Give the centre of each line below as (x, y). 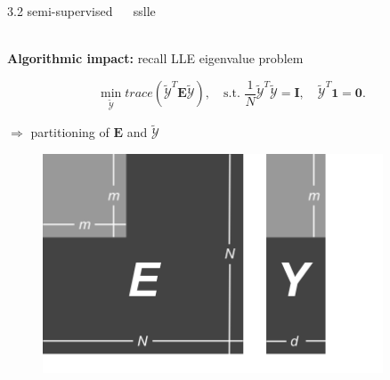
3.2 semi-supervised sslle (81, 11)
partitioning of (70, 132)
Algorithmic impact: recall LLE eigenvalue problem (155, 58)
